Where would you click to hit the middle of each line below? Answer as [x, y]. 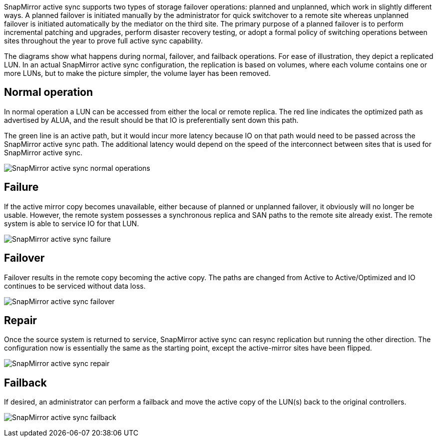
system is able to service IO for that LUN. [72, 223]
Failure [21, 187]
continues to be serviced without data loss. [75, 286]
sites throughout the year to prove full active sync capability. [104, 41]
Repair [20, 320]
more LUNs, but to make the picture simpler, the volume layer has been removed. [137, 73]
